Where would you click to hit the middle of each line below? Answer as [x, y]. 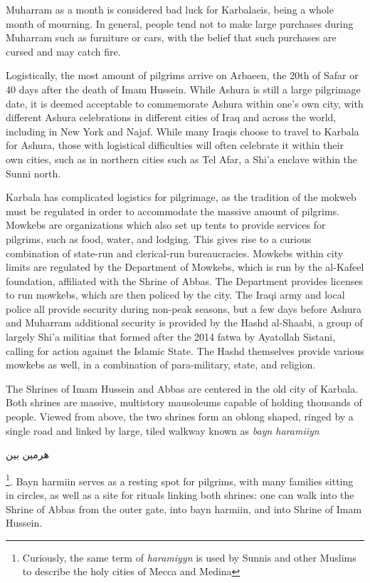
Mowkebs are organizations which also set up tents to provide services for [166, 225]
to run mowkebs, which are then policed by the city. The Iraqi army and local [175, 295]
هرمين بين [27, 454]
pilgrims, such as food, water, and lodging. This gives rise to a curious [159, 238]
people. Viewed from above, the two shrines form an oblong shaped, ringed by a [180, 417]
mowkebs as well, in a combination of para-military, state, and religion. [161, 365]
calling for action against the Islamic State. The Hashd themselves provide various [185, 350]
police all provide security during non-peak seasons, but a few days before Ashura [184, 308]
